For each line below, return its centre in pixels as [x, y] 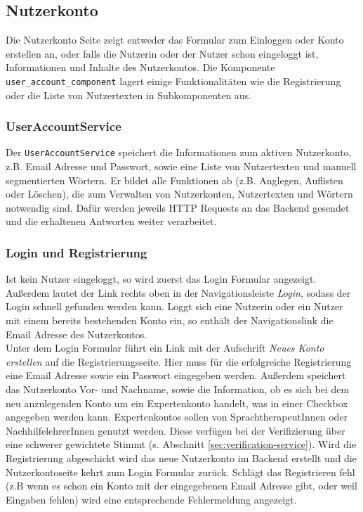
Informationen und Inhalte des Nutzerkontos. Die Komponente [140, 67]
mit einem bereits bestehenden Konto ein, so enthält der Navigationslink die [170, 320]
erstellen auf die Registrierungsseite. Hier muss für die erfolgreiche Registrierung [179, 361]
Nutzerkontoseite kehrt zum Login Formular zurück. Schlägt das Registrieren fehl [180, 472]
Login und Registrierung [77, 252]
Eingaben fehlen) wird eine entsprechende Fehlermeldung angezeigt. [151, 499]
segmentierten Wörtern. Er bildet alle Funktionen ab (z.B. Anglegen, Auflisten [174, 180]
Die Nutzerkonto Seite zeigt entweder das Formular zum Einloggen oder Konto [175, 40]
